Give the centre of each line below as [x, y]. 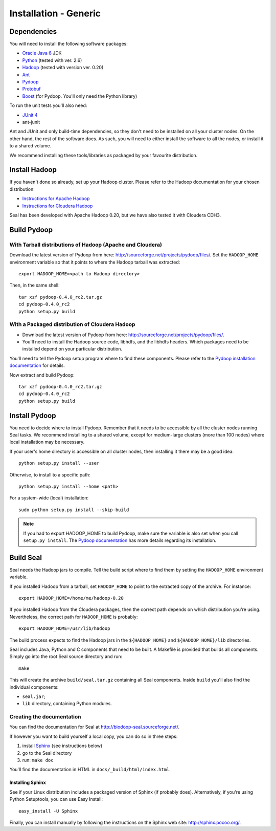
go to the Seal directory [47, 753]
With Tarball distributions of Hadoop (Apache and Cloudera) [86, 245]
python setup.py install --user [59, 463]
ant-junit [31, 122]
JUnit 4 [30, 115]
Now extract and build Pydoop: [42, 375]
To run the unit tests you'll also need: [48, 105]
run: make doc [38, 760]
